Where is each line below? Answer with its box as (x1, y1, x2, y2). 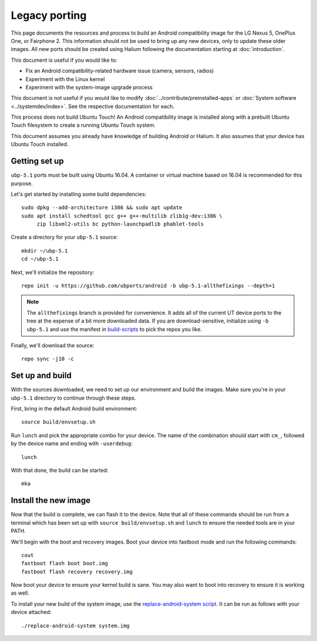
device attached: (11, 609, 52, 616)
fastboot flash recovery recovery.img (21, 568, 133, 575)
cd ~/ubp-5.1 (21, 256, 59, 263)
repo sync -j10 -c (21, 355, 75, 363)
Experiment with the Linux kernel (25, 75, 105, 82)
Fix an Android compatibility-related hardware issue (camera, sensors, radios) (25, 68, 214, 75)
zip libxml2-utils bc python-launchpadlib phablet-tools (36, 221, 204, 227)
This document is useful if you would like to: (11, 56, 117, 63)
